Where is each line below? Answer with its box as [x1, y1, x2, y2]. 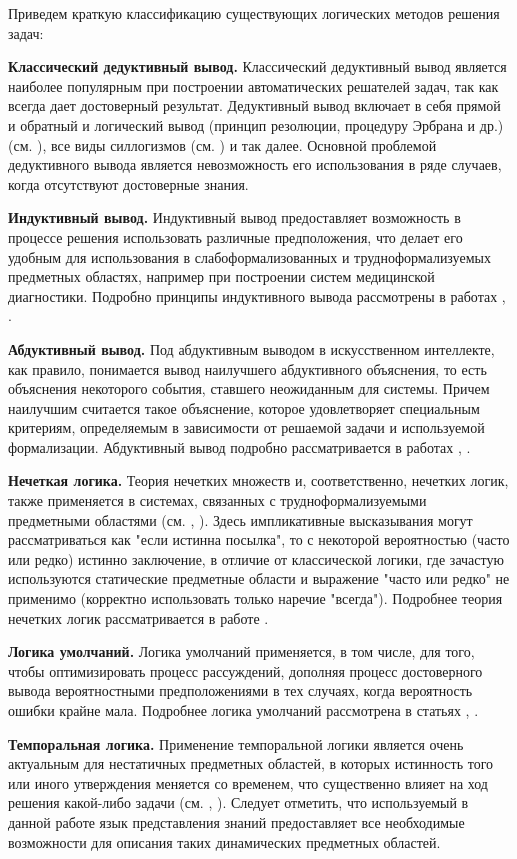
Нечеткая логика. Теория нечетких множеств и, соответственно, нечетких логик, [8, 470, 509, 491]
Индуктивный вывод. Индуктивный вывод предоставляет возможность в [8, 207, 461, 228]
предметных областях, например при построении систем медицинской [8, 266, 435, 287]
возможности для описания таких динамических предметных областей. [8, 831, 441, 852]
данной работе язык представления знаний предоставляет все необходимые [8, 811, 465, 832]
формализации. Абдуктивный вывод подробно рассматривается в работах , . [8, 436, 471, 457]
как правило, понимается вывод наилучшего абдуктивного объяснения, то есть [8, 358, 487, 379]
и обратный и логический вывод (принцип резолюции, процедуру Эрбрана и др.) [8, 114, 504, 135]
